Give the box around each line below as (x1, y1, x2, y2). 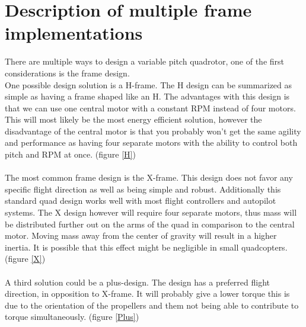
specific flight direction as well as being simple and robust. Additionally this (5, 182, 281, 195)
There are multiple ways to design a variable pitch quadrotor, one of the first (5, 55, 285, 68)
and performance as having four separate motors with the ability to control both (5, 136, 298, 149)
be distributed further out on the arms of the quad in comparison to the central (5, 217, 295, 230)
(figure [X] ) (5, 252, 46, 265)
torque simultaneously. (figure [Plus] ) (5, 310, 139, 323)
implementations (5, 21, 143, 45)
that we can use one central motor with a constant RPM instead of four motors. (5, 101, 296, 114)
